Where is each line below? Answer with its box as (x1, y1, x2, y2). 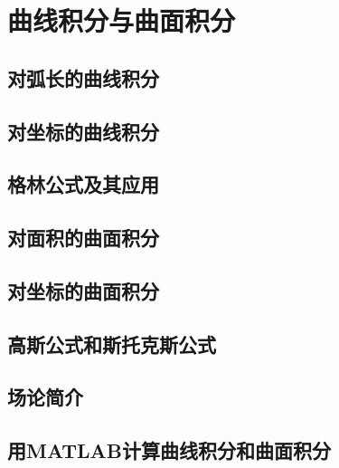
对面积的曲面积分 (7, 224, 159, 252)
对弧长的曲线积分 (7, 63, 159, 91)
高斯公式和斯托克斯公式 (7, 330, 216, 358)
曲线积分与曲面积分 (7, 2, 236, 39)
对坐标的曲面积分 (7, 276, 159, 304)
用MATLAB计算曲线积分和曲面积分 (7, 436, 331, 464)
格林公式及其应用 (7, 170, 159, 198)
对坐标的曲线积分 (7, 117, 159, 145)
